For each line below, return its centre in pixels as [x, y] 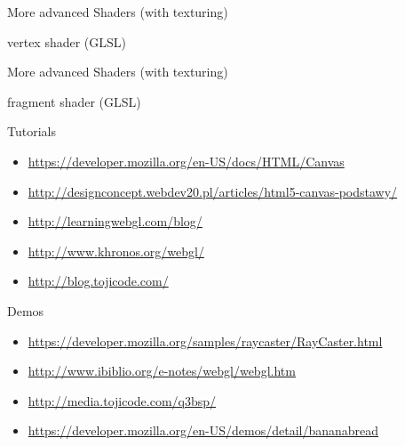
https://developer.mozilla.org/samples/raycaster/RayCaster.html [205, 341]
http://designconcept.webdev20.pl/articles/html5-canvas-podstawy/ [213, 191]
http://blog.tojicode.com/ [98, 281]
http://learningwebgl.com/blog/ [115, 221]
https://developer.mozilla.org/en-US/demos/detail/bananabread [203, 430]
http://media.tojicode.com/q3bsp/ [122, 400]
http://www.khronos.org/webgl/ [116, 251]
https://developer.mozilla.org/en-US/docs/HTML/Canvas [186, 161]
